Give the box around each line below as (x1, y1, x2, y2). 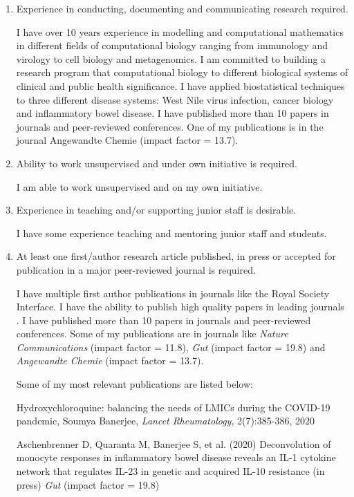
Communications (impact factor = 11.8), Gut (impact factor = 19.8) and (16, 339, 326, 354)
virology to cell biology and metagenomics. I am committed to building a (16, 51, 326, 66)
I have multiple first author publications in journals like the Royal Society (16, 285, 330, 300)
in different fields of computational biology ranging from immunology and (16, 38, 328, 53)
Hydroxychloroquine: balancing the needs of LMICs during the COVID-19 (16, 400, 330, 414)
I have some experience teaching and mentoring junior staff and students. (16, 225, 327, 240)
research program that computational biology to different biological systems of (16, 65, 348, 79)
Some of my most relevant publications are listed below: (16, 377, 253, 391)
